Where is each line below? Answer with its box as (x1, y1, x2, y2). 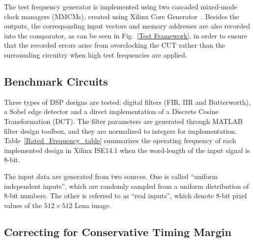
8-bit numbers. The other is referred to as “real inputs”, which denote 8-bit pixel (4, 190, 247, 201)
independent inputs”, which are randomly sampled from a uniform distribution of (4, 181, 249, 191)
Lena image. (74, 200, 112, 210)
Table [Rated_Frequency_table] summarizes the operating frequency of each (4, 135, 236, 146)
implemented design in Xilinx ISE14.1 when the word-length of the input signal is (4, 145, 250, 155)
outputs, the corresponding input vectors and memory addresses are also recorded (4, 21, 250, 31)
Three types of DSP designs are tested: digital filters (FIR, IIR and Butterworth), (4, 96, 251, 107)
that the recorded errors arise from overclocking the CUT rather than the (4, 40, 226, 50)
